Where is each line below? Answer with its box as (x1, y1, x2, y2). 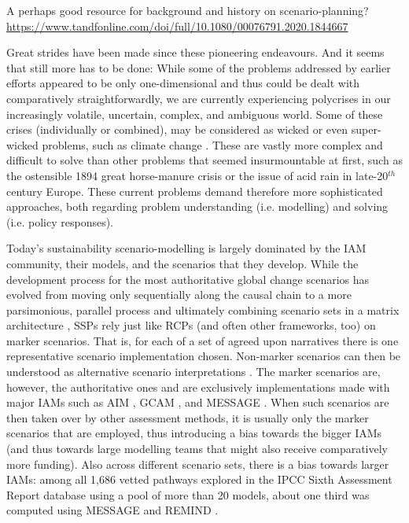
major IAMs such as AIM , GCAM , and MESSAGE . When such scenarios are (6, 394, 389, 411)
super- (351, 121, 381, 138)
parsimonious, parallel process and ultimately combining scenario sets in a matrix (6, 301, 400, 318)
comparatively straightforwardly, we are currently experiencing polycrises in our (6, 90, 391, 106)
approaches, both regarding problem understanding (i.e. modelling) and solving (6, 198, 389, 215)
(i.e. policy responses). (6, 213, 113, 230)
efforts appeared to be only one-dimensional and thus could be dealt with (6, 75, 360, 91)
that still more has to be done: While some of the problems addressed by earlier (6, 59, 391, 76)
